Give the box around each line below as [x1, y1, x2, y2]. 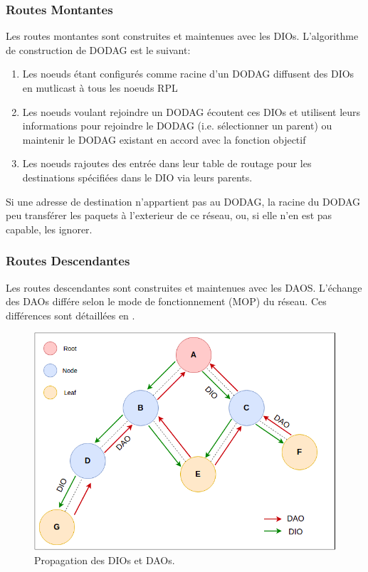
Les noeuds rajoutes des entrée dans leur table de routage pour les [22, 156, 312, 171]
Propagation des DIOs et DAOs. [34, 552, 175, 567]
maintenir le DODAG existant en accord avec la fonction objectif [22, 132, 306, 147]
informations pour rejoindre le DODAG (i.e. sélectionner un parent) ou [22, 118, 332, 133]
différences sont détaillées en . [6, 307, 135, 322]
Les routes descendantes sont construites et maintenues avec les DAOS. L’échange [6, 280, 362, 295]
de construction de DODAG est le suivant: [6, 42, 191, 57]
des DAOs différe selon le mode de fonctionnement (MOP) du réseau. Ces [6, 294, 327, 309]
